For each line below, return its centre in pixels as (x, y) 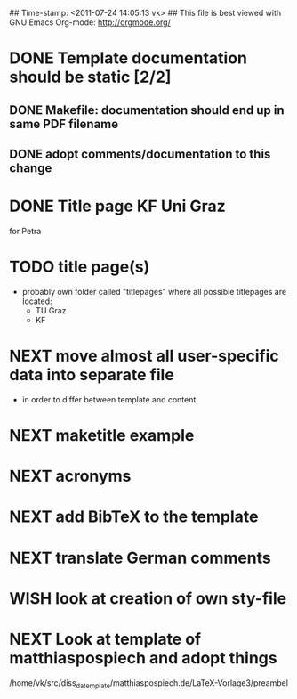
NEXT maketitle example (102, 435)
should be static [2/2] (90, 77)
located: (37, 301)
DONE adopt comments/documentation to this (140, 154)
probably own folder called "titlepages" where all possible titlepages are (154, 291)
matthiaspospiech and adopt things (143, 658)
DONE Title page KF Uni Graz (118, 206)
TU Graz (51, 310)
